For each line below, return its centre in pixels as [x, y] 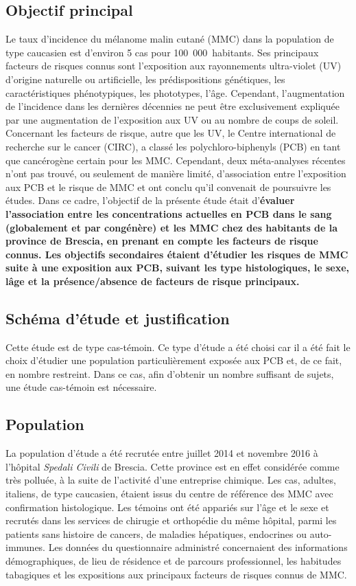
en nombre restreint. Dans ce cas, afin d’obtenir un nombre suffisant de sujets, [170, 373]
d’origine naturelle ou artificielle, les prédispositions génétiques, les [145, 79]
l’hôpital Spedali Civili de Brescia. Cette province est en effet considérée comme [173, 466]
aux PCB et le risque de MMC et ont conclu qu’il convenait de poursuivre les [168, 187]
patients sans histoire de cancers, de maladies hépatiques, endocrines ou [156, 533]
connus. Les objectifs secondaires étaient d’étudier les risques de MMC [177, 254]
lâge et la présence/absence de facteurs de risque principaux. [153, 281]
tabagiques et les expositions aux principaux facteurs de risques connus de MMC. [176, 574]
